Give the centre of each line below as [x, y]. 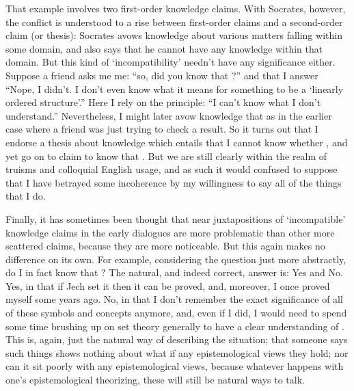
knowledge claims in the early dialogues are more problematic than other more [170, 232]
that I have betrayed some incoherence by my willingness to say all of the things [174, 182]
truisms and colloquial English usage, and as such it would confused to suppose [172, 169]
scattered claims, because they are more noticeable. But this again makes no [165, 246]
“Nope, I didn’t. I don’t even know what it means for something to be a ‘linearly [175, 89]
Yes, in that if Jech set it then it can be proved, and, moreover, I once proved [168, 285]
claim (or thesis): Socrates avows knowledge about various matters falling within [174, 35]
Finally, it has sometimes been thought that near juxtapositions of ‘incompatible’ [176, 218]
